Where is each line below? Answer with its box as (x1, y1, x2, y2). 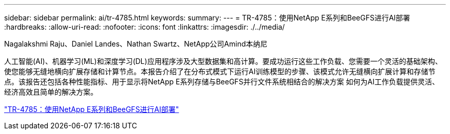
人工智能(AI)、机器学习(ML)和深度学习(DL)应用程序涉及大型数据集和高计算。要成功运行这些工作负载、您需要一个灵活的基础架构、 (4, 57, 442, 65)
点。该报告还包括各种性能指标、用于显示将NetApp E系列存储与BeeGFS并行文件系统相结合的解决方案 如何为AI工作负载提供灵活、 (4, 77, 439, 86)
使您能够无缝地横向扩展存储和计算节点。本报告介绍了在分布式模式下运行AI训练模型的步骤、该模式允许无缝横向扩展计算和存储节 (4, 67, 436, 76)
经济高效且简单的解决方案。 (4, 87, 98, 96)
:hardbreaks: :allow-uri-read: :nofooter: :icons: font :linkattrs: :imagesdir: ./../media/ (4, 23, 285, 31)
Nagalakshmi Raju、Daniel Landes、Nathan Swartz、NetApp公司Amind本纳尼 (4, 39, 268, 48)
